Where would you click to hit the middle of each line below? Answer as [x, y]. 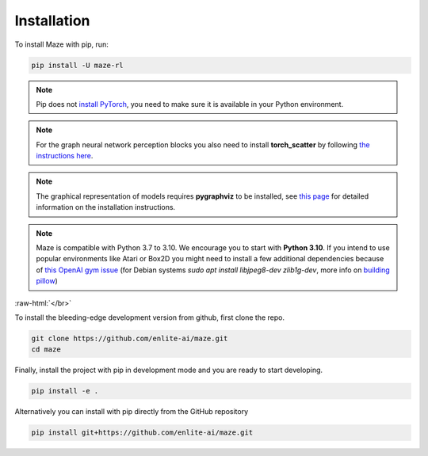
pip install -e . [65, 391]
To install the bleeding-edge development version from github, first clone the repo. [150, 317]
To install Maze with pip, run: [61, 44]
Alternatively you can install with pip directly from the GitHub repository [132, 412]
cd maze [46, 350]
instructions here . [65, 156]
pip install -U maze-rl [78, 65]
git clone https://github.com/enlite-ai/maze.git [130, 338]
